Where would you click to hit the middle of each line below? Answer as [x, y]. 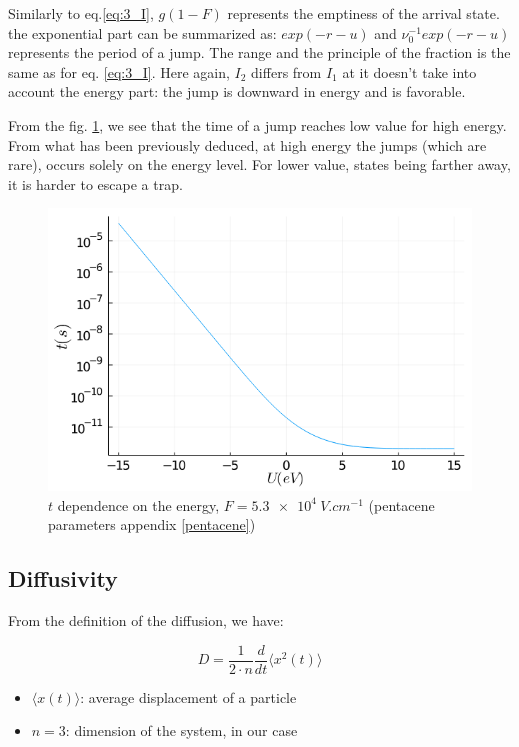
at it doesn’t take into [409, 71]
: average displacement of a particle [188, 696]
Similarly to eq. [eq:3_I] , [81, 13]
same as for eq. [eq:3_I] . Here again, [119, 71]
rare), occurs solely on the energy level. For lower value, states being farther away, [259, 164]
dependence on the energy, [138, 504]
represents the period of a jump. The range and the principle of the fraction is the [259, 52]
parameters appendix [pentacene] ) [152, 524]
